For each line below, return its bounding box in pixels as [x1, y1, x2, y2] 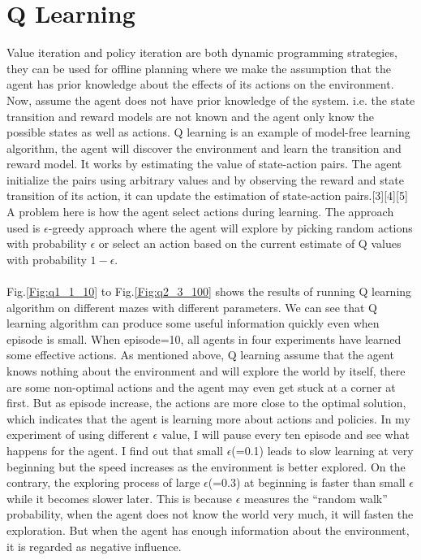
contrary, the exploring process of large [6, 474, 200, 491]
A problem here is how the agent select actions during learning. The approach [6, 203, 394, 220]
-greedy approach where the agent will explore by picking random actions [48, 219, 413, 236]
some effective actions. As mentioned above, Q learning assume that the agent [6, 346, 394, 363]
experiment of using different [6, 426, 149, 443]
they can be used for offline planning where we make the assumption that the [6, 59, 391, 76]
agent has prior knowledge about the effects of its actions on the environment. [6, 76, 394, 93]
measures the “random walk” [244, 489, 388, 506]
